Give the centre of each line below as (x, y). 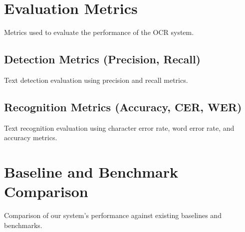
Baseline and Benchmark (91, 172)
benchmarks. (23, 225)
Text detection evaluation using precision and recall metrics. (96, 80)
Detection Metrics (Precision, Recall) (103, 59)
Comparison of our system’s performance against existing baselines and (113, 215)
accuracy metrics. (31, 137)
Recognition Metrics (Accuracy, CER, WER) (123, 107)
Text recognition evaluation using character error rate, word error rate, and (119, 127)
